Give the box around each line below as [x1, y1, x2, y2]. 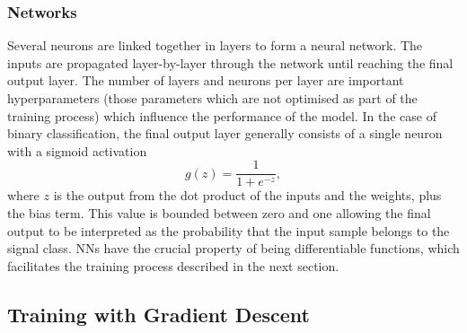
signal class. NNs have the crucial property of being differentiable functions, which [7, 239, 460, 258]
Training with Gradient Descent [7, 300, 310, 328]
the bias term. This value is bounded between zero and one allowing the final [7, 204, 431, 223]
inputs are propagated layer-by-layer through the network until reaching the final [7, 53, 454, 72]
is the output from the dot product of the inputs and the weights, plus [53, 186, 442, 205]
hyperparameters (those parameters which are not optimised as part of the [7, 89, 418, 107]
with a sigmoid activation [7, 141, 147, 160]
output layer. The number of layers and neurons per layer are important [7, 71, 404, 90]
